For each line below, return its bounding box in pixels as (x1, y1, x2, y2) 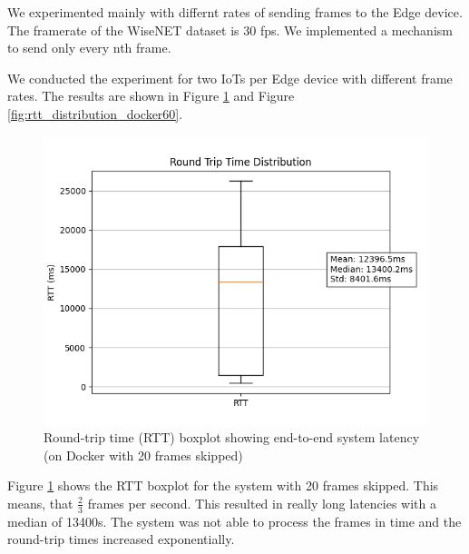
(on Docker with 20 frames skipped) (44, 445, 243, 464)
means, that (7, 493, 73, 512)
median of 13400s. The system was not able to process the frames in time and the (7, 511, 462, 530)
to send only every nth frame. (7, 38, 171, 57)
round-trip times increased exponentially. (7, 529, 235, 549)
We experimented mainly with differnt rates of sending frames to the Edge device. (7, 3, 463, 21)
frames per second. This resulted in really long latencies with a (87, 493, 437, 512)
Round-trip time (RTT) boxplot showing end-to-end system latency (44, 428, 420, 447)
